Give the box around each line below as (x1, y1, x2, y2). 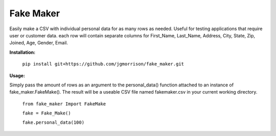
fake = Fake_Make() (22, 110, 71, 116)
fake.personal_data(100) (22, 120, 84, 125)
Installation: (9, 49, 36, 55)
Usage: (9, 72, 26, 79)
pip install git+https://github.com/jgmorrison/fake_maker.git (22, 61, 184, 67)
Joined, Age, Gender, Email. (9, 40, 68, 46)
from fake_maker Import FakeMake (22, 101, 106, 107)
